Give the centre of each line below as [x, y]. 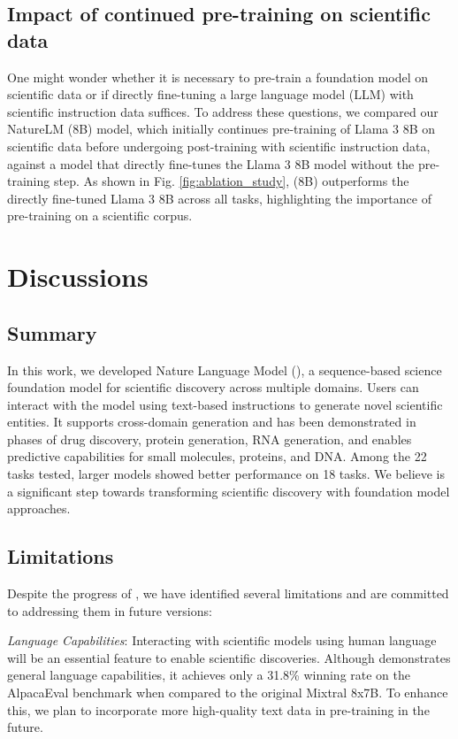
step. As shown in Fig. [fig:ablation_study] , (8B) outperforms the [231, 181]
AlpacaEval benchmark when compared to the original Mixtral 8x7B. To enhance [228, 693]
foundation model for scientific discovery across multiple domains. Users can [213, 387]
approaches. [39, 508]
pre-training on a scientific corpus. [100, 216]
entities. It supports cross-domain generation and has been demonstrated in [212, 422]
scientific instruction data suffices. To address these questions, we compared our [223, 111]
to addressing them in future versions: [110, 610]
